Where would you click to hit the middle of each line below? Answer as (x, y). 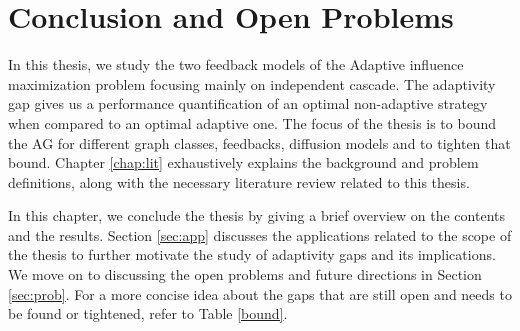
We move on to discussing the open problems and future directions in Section (245, 274)
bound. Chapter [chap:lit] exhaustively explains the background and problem (243, 162)
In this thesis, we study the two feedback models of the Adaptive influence (236, 64)
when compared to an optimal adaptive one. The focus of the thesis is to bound (252, 122)
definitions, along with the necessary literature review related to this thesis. (239, 181)
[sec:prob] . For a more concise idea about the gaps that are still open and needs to (260, 293)
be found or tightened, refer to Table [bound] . (148, 313)
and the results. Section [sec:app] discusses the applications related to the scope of (260, 234)
